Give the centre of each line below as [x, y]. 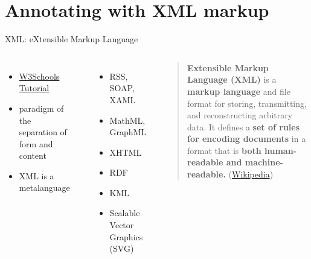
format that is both [224, 150]
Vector [122, 225]
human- [280, 150]
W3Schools [39, 76]
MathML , [127, 120]
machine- [264, 162]
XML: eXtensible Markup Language [72, 39]
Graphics [126, 236]
